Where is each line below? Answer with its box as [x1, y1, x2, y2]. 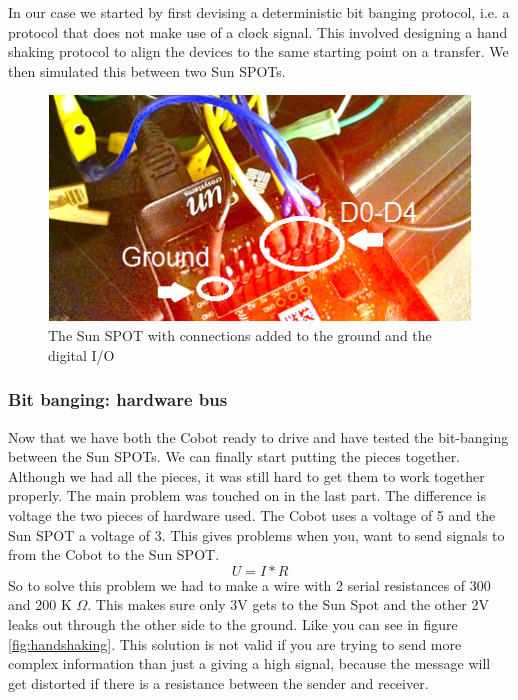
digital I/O [48, 344, 115, 365]
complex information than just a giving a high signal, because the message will [8, 653, 491, 674]
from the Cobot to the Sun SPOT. [8, 544, 220, 565]
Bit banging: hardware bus [8, 387, 228, 412]
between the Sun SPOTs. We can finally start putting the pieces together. [8, 446, 461, 467]
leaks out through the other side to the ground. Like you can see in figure [8, 614, 458, 635]
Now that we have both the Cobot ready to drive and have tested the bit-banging [8, 426, 509, 447]
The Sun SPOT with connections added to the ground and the [48, 325, 432, 346]
